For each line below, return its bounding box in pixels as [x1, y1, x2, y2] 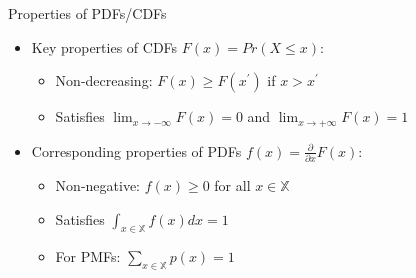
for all [214, 174, 251, 195]
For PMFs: [55, 246, 121, 267]
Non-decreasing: [55, 70, 153, 91]
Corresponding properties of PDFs [31, 140, 242, 161]
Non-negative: [55, 174, 140, 195]
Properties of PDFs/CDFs [8, 3, 167, 23]
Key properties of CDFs [31, 36, 178, 57]
